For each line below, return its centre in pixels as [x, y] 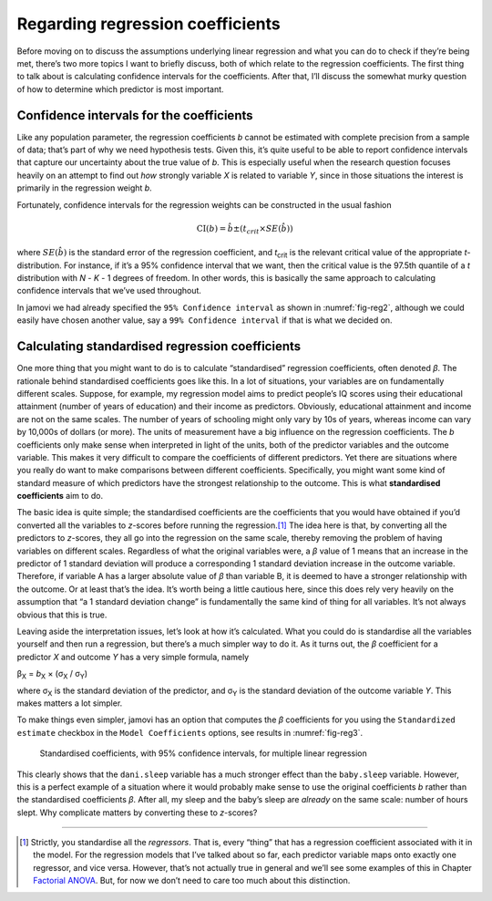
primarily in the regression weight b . [84, 188]
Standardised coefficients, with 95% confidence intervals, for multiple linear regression [204, 753]
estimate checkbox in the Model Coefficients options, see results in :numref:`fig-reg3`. [190, 732]
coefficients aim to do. [60, 496]
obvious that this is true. [62, 615]
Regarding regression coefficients [149, 24]
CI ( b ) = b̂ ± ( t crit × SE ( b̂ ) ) [245, 230]
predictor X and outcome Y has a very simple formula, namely [133, 657]
